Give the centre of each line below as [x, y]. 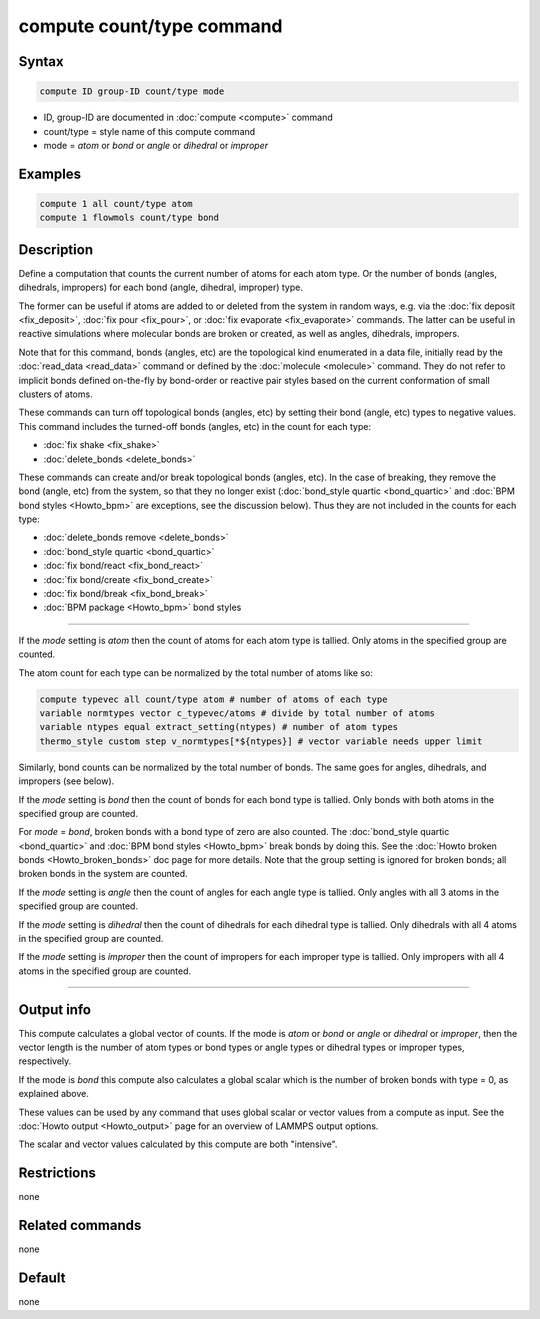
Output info [55, 1009]
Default [42, 1278]
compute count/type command [150, 26]
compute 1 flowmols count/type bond [129, 218]
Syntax [41, 61]
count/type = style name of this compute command [149, 131]
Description [56, 249]
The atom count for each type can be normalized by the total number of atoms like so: [196, 672]
